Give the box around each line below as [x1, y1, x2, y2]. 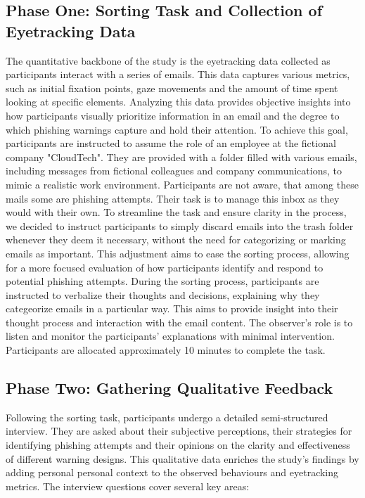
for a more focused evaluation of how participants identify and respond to [6, 260, 324, 274]
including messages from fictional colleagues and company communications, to [6, 163, 342, 178]
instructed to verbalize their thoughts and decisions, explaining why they [6, 287, 320, 302]
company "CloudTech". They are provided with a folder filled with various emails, [6, 149, 357, 164]
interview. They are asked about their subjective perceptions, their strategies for [6, 423, 352, 438]
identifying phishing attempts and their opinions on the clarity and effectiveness [6, 438, 350, 452]
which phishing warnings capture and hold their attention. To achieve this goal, [6, 122, 348, 136]
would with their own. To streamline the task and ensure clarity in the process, [6, 205, 347, 219]
